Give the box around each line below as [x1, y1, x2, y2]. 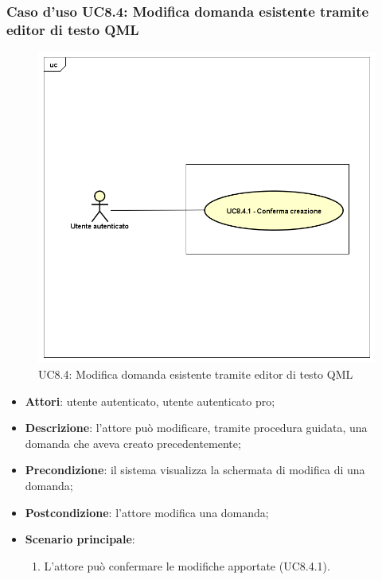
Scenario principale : [25, 531, 135, 547]
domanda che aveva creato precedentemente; [25, 434, 241, 451]
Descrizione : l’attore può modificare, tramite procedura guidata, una [25, 419, 368, 436]
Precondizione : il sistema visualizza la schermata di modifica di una [25, 461, 365, 478]
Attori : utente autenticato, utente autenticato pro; [25, 392, 275, 409]
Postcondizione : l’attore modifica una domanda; [25, 504, 269, 520]
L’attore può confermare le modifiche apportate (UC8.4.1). [44, 557, 330, 574]
